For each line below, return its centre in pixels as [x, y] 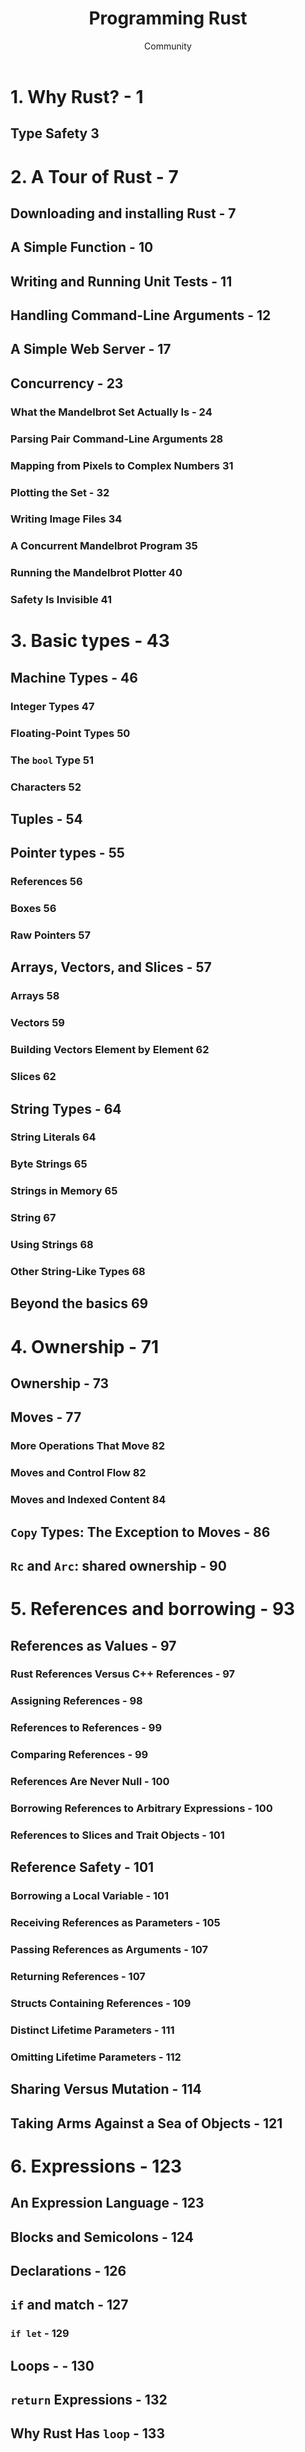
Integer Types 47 [52, 706]
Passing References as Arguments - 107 [109, 1950]
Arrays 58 [35, 996]
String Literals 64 [53, 1137]
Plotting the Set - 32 [60, 492]
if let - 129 [40, 2334]
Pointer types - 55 [67, 853]
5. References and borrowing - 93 [153, 1609]
